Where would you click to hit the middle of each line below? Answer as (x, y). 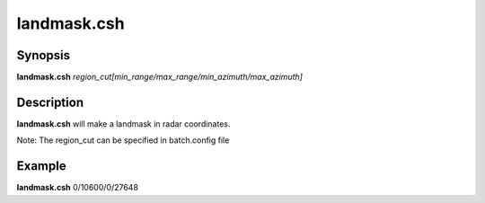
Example (41, 166)
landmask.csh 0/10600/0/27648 (78, 188)
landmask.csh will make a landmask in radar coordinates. (123, 124)
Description (50, 102)
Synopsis (44, 55)
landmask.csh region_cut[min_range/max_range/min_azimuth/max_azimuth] (159, 77)
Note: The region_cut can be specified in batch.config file (123, 140)
